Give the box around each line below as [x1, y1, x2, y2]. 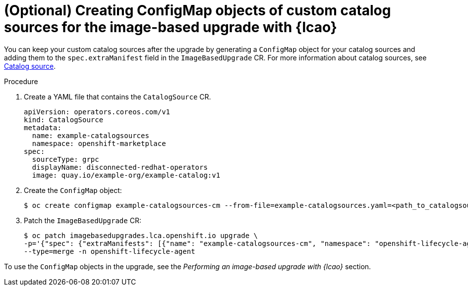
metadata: [24, 123, 61, 132]
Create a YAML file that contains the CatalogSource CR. [24, 92, 211, 101]
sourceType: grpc [32, 155, 99, 163]
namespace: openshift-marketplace [32, 139, 166, 147]
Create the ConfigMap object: [24, 186, 122, 194]
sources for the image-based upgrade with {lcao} [4, 19, 337, 36]
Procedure [4, 77, 38, 86]
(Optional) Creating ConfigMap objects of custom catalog [4, 2, 391, 19]
